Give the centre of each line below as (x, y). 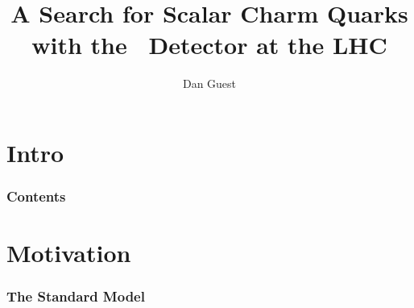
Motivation (69, 253)
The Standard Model (76, 296)
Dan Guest (209, 83)
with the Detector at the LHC (209, 45)
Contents (36, 196)
